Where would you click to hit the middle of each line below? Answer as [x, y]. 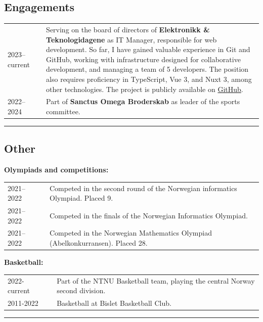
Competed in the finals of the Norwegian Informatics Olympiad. [149, 215]
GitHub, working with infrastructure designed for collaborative [143, 59]
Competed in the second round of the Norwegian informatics [143, 188]
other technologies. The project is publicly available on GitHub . [145, 89]
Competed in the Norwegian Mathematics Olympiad [131, 233]
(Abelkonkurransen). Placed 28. [99, 243]
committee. [63, 111]
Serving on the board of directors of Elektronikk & [128, 29]
